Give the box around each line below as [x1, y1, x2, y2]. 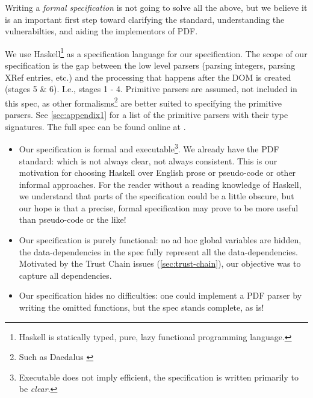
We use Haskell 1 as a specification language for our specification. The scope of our [5, 45, 308, 60]
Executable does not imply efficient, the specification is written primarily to [19, 370, 299, 383]
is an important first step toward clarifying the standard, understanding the [5, 13, 285, 25]
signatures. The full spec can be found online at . [5, 120, 186, 132]
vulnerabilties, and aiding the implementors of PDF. [5, 25, 198, 37]
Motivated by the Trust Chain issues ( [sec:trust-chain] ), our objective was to [19, 257, 301, 270]
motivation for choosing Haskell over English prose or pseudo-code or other [19, 166, 296, 179]
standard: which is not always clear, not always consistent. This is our [19, 154, 277, 167]
